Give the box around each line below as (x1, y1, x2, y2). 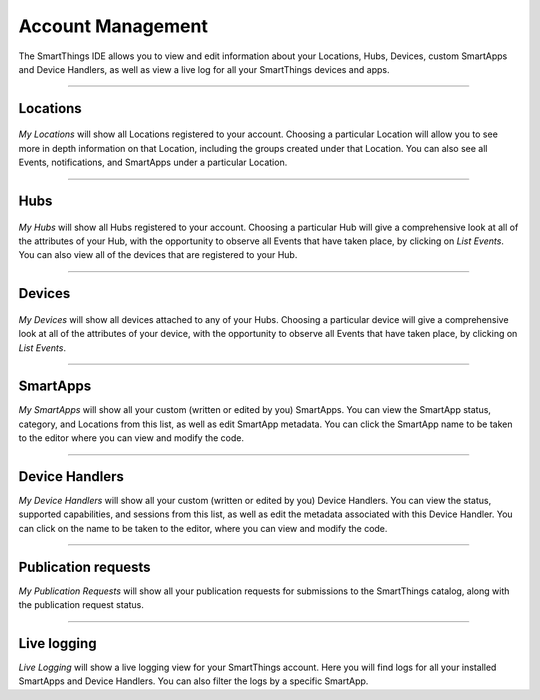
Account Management (18, 15, 209, 37)
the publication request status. (18, 599, 145, 611)
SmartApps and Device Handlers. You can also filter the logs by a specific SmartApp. (18, 675, 369, 687)
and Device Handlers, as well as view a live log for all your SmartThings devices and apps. (18, 63, 390, 75)
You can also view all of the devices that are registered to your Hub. (18, 249, 298, 261)
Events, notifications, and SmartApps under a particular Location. (18, 156, 288, 169)
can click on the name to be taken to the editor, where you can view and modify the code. (18, 522, 388, 534)
